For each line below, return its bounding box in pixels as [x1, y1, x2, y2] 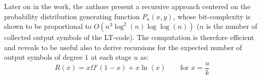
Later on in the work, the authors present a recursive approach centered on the [4, 1, 251, 11]
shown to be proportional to [4, 21, 92, 31]
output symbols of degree [4, 52, 83, 62]
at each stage [91, 52, 132, 62]
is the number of [206, 21, 257, 31]
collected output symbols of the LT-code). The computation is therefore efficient [4, 32, 254, 43]
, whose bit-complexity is [173, 11, 251, 21]
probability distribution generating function [4, 11, 140, 21]
